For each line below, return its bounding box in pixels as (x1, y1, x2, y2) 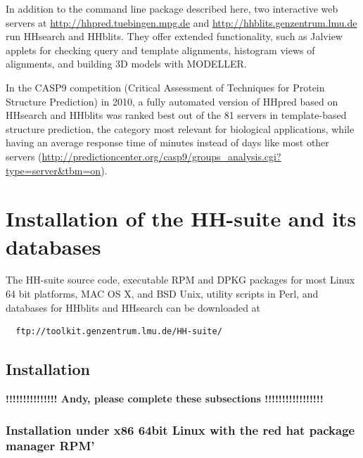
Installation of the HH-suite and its (6, 204, 357, 233)
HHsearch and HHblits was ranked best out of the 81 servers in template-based (6, 108, 347, 122)
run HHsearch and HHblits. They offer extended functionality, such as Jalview (6, 29, 343, 44)
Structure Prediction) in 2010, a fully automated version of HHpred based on (6, 94, 338, 108)
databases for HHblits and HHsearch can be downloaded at (6, 300, 261, 314)
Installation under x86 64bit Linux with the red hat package (6, 421, 355, 438)
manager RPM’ (6, 437, 95, 454)
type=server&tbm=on (6, 163, 101, 177)
